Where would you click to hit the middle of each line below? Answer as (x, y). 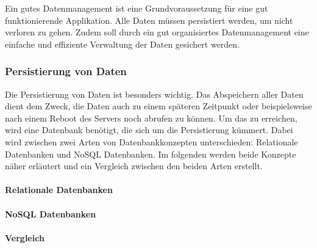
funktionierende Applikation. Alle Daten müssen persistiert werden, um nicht (149, 20)
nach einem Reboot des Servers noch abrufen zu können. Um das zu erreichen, (151, 118)
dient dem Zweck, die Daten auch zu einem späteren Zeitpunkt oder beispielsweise (158, 106)
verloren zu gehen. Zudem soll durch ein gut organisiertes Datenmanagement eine (157, 32)
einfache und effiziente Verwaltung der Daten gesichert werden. (123, 44)
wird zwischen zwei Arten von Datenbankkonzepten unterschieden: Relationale (151, 141)
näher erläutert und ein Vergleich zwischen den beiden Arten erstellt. (134, 166)
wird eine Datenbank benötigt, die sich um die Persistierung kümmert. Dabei (149, 130)
